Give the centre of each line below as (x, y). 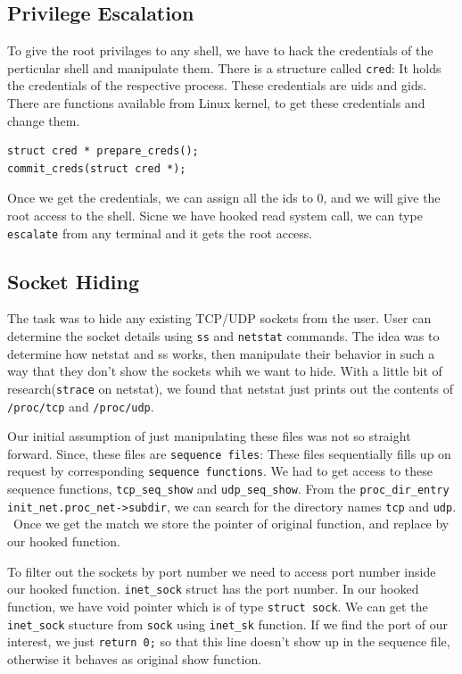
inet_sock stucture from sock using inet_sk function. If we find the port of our (227, 624)
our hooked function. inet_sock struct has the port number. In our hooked (213, 589)
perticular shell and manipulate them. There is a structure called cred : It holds (224, 67)
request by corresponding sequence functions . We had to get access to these (220, 471)
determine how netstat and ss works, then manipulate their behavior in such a (221, 353)
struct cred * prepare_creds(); (103, 151)
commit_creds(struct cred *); (97, 168)
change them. (44, 120)
